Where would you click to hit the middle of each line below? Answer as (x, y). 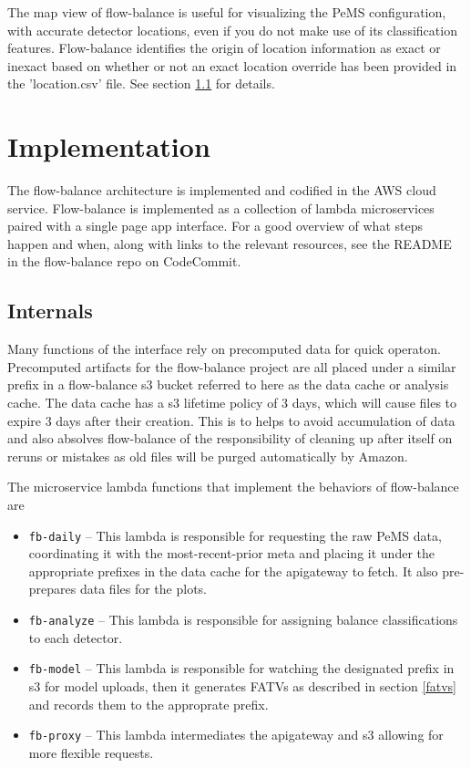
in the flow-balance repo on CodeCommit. (124, 261)
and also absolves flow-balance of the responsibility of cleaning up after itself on (230, 438)
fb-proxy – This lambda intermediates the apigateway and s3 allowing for (236, 735)
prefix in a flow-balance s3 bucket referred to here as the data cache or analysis (228, 384)
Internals (50, 311)
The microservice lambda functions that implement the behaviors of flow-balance (233, 487)
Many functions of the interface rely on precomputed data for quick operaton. (224, 349)
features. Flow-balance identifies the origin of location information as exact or (224, 48)
